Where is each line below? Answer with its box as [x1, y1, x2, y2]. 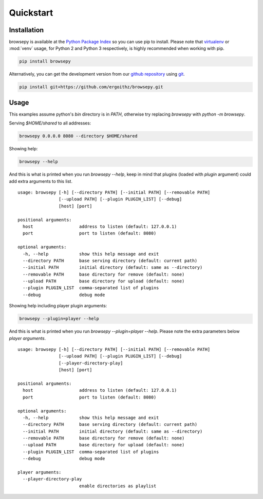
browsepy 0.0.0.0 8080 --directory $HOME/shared [19, 133, 138, 139]
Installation [9, 26, 44, 34]
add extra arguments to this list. [9, 178, 73, 184]
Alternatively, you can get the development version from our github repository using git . [9, 71, 185, 77]
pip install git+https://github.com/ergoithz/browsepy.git [19, 84, 163, 90]
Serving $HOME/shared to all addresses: [9, 120, 91, 126]
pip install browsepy [19, 59, 71, 64]
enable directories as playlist [79, 483, 157, 489]
